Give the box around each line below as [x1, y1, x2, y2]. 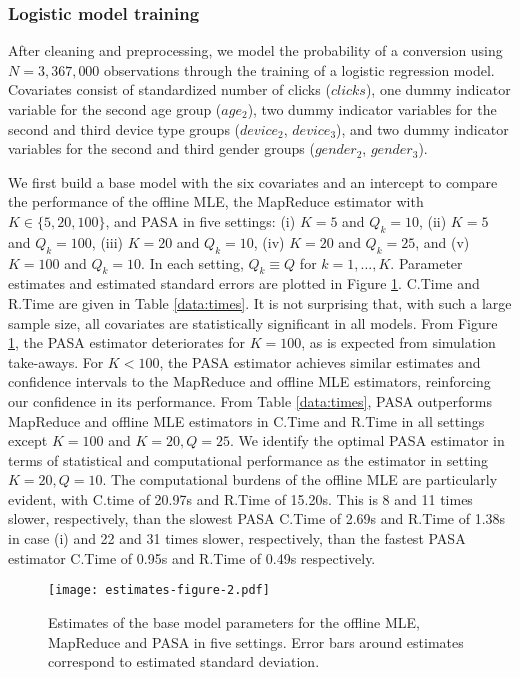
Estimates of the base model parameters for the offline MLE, [48, 611, 420, 632]
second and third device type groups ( [8, 118, 241, 139]
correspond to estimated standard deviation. [48, 651, 320, 672]
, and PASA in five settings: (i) [105, 210, 296, 231]
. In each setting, [141, 252, 244, 273]
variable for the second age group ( [8, 99, 222, 119]
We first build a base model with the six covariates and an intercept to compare [8, 171, 498, 192]
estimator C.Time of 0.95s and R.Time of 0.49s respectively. [8, 547, 376, 568]
